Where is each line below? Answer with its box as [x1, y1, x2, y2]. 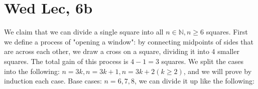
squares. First [206, 26, 248, 37]
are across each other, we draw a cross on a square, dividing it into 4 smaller [4, 46, 239, 56]
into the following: [4, 65, 60, 76]
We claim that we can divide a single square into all [4, 26, 164, 37]
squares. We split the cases [161, 55, 243, 66]
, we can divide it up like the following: [135, 75, 254, 86]
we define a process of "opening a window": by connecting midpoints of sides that [4, 36, 253, 46]
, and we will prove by [183, 65, 252, 76]
